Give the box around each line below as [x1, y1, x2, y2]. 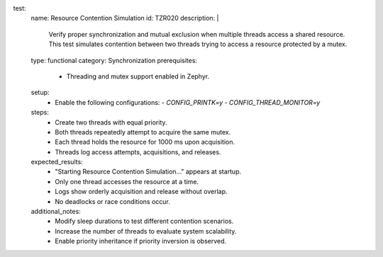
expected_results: [30, 158, 83, 166]
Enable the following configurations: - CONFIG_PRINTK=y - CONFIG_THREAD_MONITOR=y [55, 98, 321, 106]
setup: [30, 88, 50, 97]
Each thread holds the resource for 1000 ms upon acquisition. [55, 138, 235, 147]
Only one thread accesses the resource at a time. [55, 177, 199, 185]
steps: [30, 108, 49, 117]
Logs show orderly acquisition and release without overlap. [55, 188, 228, 196]
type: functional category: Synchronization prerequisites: [30, 56, 198, 64]
